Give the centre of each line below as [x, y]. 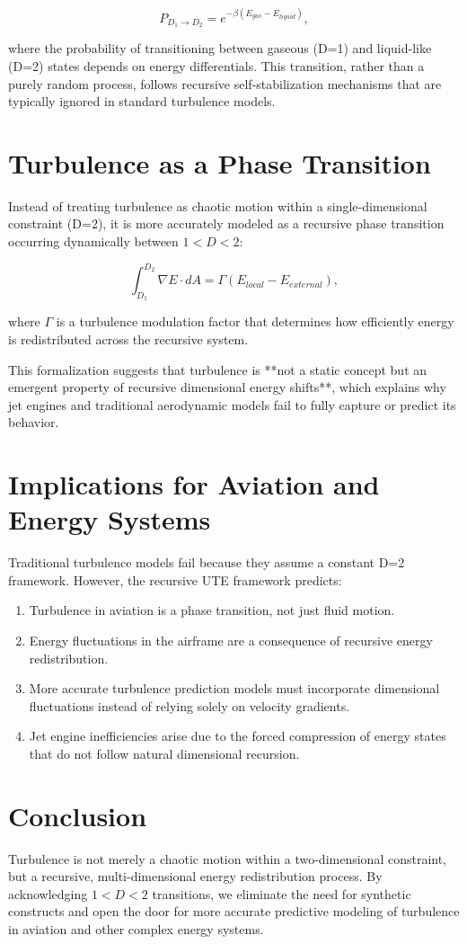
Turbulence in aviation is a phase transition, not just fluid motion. [212, 610]
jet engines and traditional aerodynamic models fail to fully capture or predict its [232, 404]
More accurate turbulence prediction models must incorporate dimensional [234, 688]
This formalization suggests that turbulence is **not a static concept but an [218, 369]
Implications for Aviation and [194, 484]
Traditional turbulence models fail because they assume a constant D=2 [207, 562]
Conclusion [78, 815]
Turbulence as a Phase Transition [220, 162]
